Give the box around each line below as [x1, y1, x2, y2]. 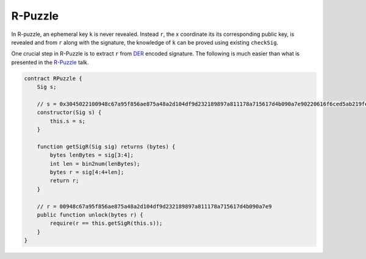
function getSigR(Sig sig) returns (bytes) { [37, 143, 176, 150]
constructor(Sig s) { [37, 109, 102, 116]
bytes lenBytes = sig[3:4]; [49, 152, 134, 158]
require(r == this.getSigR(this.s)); [49, 220, 163, 227]
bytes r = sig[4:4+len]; [49, 169, 124, 176]
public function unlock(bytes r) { [37, 211, 143, 218]
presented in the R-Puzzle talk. [11, 59, 89, 66]
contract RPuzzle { [24, 75, 82, 82]
